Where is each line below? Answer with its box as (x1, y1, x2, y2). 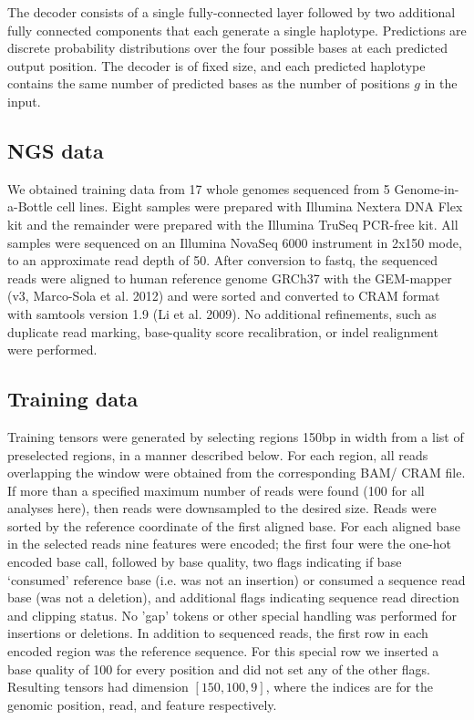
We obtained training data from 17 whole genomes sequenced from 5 (7, 179, 390, 198)
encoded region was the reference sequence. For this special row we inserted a (7, 642, 439, 661)
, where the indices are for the (265, 677, 434, 696)
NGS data (7, 136, 104, 164)
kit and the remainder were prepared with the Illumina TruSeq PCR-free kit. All (7, 214, 459, 233)
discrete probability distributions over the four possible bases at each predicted (7, 38, 448, 57)
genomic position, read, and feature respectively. (7, 694, 277, 714)
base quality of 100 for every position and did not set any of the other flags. (7, 659, 431, 678)
